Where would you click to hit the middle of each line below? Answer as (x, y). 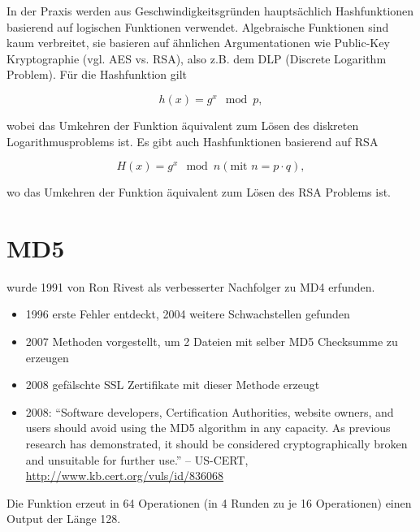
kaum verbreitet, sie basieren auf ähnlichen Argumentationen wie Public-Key (198, 43)
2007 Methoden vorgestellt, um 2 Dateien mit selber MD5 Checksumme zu (212, 342)
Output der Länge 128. (64, 519)
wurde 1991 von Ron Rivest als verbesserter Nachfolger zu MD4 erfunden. (191, 286)
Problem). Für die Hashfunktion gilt (97, 74)
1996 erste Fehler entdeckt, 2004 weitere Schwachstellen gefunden (188, 314)
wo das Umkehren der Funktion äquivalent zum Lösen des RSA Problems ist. (199, 192)
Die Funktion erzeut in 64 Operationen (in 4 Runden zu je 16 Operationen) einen (209, 502)
